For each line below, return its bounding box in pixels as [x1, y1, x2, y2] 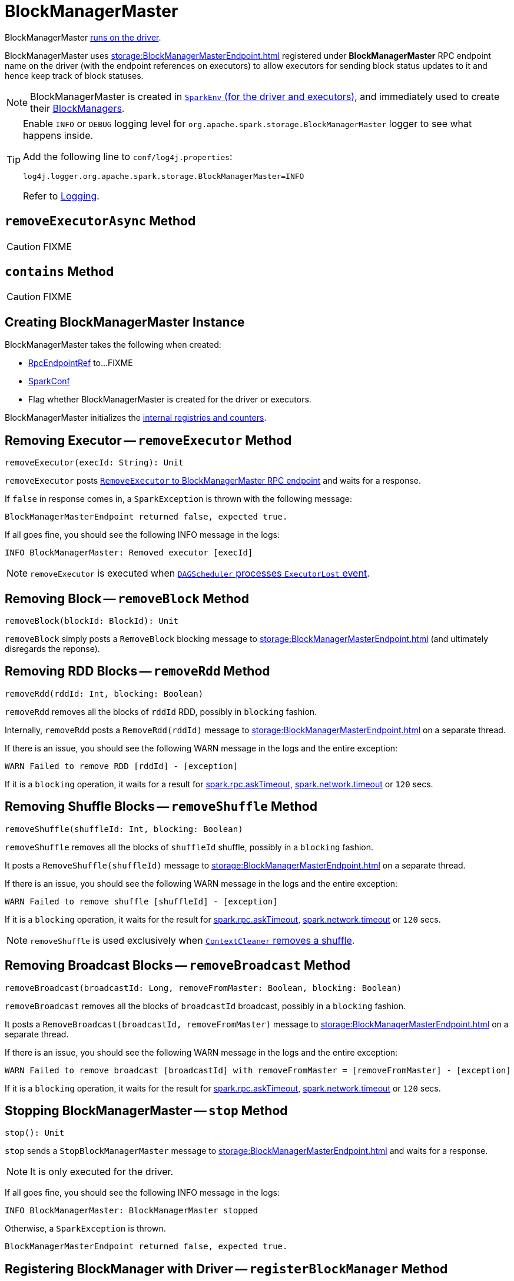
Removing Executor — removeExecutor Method [5, 432, 292, 448]
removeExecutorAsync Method [5, 214, 196, 229]
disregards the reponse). [5, 643, 100, 654]
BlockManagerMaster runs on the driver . [5, 32, 161, 42]
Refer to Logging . [23, 189, 100, 202]
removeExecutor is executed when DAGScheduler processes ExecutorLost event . [30, 567, 370, 580]
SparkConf [28, 376, 70, 387]
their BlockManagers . [30, 102, 125, 114]
